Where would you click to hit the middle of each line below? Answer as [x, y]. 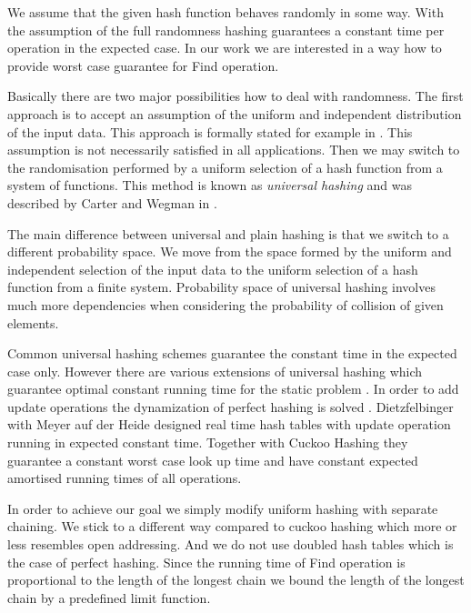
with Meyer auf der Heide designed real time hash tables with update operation [229, 424]
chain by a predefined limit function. [109, 597]
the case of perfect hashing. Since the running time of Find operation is [206, 562]
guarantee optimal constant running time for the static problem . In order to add [233, 389]
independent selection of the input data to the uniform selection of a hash [213, 269]
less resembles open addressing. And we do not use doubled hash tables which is [230, 544]
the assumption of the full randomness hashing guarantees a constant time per [226, 30]
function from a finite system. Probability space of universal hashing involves [221, 287]
